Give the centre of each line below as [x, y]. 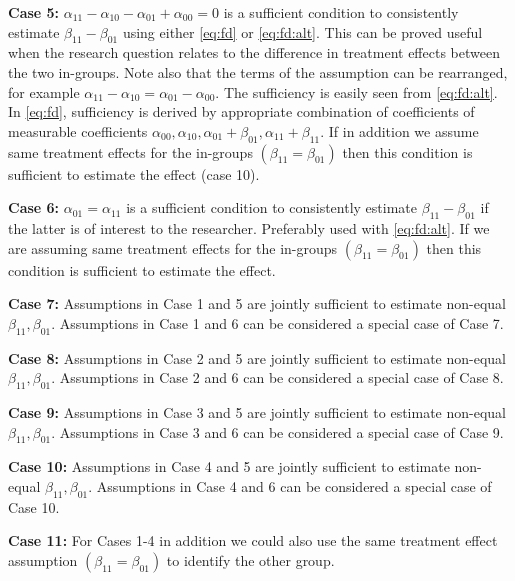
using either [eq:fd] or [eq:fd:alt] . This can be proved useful [302, 31]
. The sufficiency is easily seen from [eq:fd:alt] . [356, 91]
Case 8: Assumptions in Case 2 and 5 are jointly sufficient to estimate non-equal [257, 357]
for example [44, 91]
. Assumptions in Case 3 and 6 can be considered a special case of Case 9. [277, 431]
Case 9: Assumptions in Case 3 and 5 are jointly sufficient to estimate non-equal [257, 411]
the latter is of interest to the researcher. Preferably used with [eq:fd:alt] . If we [249, 227]
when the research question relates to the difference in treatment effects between [254, 52]
